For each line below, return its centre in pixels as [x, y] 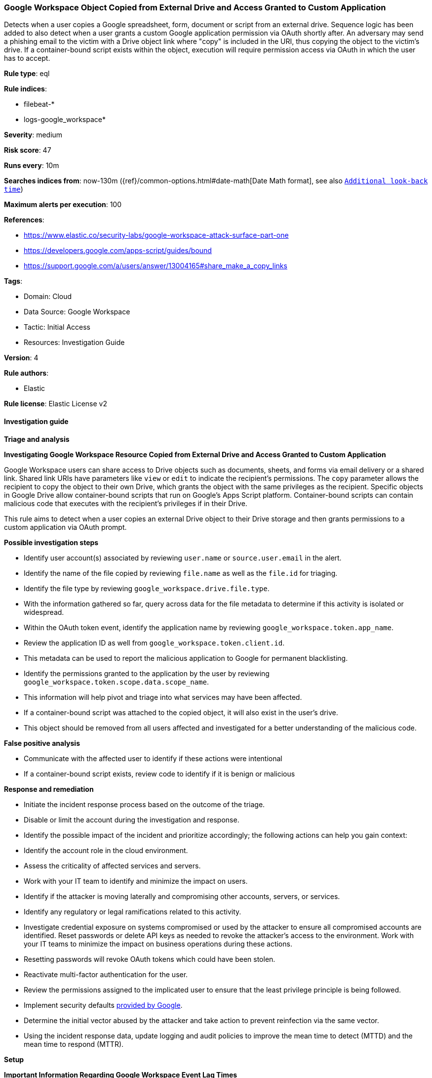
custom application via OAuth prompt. [65, 527]
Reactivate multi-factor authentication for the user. [106, 974]
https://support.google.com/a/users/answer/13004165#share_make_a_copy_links [156, 266]
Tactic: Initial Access [57, 327]
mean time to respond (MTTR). [74, 1044]
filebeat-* [39, 104]
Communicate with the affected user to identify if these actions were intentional [153, 758]
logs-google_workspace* [65, 120]
